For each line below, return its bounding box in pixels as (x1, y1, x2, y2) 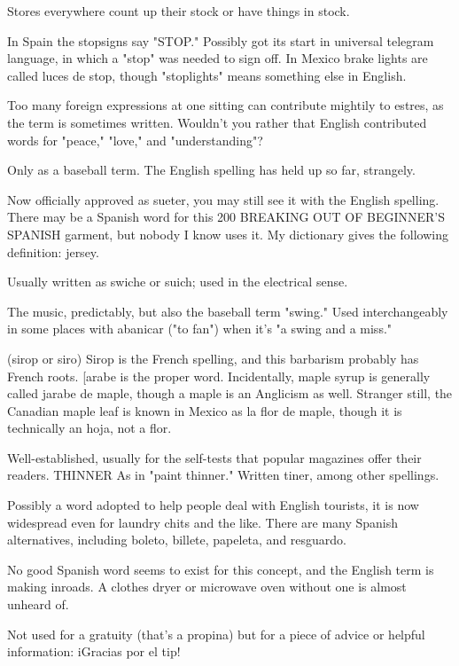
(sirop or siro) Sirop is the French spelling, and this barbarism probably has (7, 349, 419, 367)
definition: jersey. (7, 242, 99, 261)
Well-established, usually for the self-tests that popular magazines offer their (7, 448, 422, 466)
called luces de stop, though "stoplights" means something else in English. (7, 66, 407, 84)
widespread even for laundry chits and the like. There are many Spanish (7, 513, 399, 531)
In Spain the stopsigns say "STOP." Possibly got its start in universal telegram (7, 31, 434, 50)
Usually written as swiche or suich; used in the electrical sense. (7, 272, 348, 291)
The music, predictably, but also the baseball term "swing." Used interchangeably (7, 302, 448, 320)
